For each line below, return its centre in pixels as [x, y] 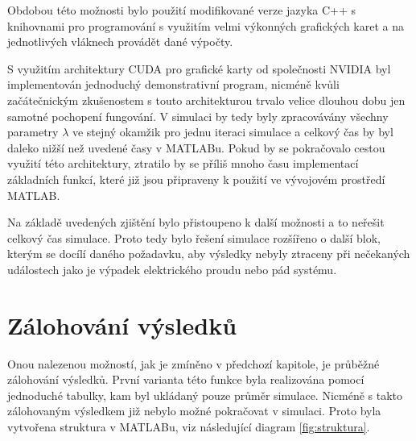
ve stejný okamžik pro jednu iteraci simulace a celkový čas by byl [233, 132]
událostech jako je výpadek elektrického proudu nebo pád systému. [172, 269]
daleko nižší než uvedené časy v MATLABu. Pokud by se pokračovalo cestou [196, 147]
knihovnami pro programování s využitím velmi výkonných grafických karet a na [206, 25]
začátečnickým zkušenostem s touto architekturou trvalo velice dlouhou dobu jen [206, 100]
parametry [33, 132]
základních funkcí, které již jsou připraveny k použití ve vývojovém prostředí [196, 179]
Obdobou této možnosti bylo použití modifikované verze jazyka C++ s [182, 10]
